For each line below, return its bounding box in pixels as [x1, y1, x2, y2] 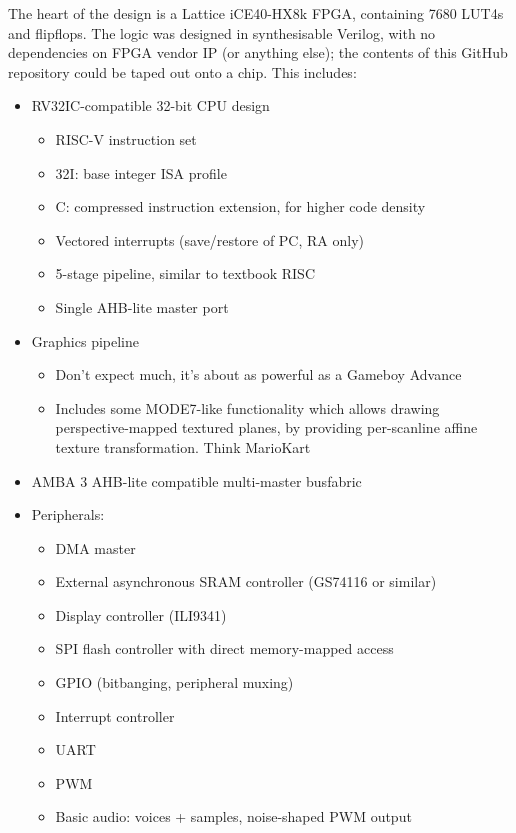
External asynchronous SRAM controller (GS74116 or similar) [55, 571, 437, 592]
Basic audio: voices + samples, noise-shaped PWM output [55, 806, 412, 827]
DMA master [55, 537, 136, 558]
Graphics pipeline [31, 330, 139, 351]
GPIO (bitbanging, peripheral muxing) [55, 672, 294, 693]
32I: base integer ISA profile [55, 162, 227, 183]
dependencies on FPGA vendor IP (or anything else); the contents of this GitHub [8, 42, 508, 63]
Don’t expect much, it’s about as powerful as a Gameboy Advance [55, 364, 462, 385]
